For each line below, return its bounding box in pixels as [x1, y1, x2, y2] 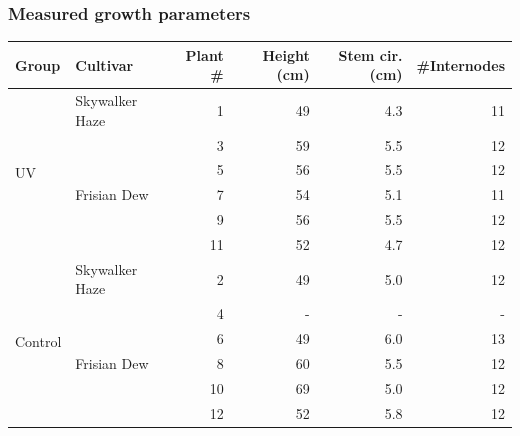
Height [262, 44, 310, 65]
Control [15, 330, 62, 351]
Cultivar [75, 54, 134, 75]
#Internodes [416, 54, 505, 75]
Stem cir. [338, 44, 403, 65]
